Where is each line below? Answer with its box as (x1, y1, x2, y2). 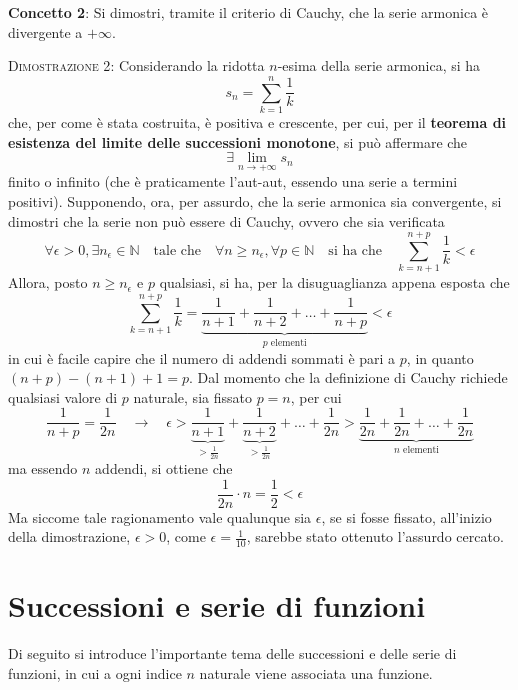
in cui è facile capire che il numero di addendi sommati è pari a (8, 347, 396, 368)
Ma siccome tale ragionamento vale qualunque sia (8, 506, 312, 527)
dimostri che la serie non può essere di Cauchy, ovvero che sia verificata (8, 210, 445, 231)
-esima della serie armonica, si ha (277, 55, 481, 76)
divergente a (8, 21, 83, 42)
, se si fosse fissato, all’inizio (321, 506, 492, 527)
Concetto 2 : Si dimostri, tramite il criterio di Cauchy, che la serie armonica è (8, 2, 489, 22)
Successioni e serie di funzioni (8, 585, 426, 626)
